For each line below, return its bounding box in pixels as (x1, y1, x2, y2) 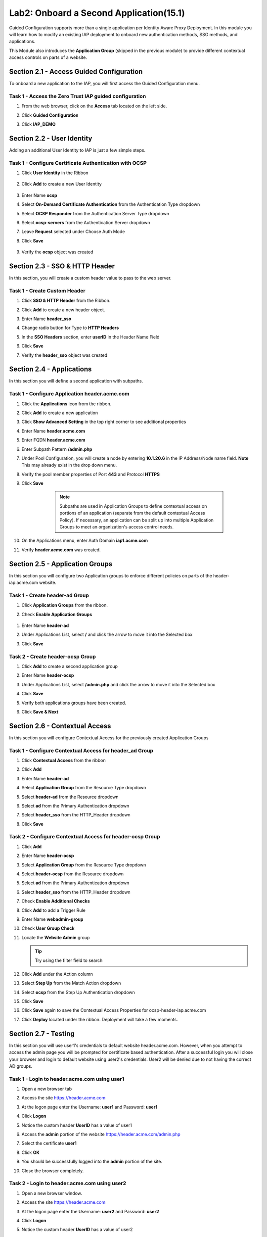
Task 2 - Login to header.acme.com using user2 (9, 1180, 127, 1187)
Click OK (21, 1149, 40, 1155)
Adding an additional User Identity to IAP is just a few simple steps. (9, 147, 146, 153)
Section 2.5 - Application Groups (9, 560, 113, 568)
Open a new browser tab (21, 1086, 72, 1092)
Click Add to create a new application (21, 410, 98, 416)
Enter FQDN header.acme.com (21, 437, 86, 443)
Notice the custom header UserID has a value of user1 (21, 1122, 132, 1128)
